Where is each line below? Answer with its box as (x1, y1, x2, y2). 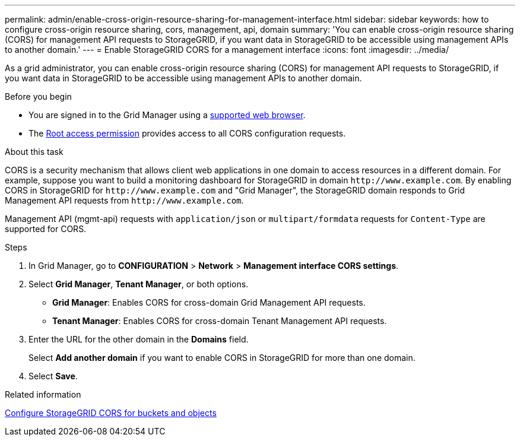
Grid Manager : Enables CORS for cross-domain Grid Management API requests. (52, 297, 366, 307)
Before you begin (5, 91, 72, 101)
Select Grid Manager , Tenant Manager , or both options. (28, 279, 249, 289)
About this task (5, 147, 64, 157)
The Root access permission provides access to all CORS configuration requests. (28, 128, 346, 138)
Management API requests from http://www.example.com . (5, 195, 244, 205)
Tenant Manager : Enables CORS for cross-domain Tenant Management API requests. (52, 316, 387, 326)
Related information (5, 389, 81, 399)
